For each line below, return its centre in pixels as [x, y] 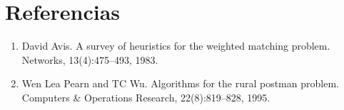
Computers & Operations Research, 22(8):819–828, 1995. [146, 97]
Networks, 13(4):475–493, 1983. [90, 59]
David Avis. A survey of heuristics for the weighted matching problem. [176, 46]
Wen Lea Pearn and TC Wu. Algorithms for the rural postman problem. [180, 83]
